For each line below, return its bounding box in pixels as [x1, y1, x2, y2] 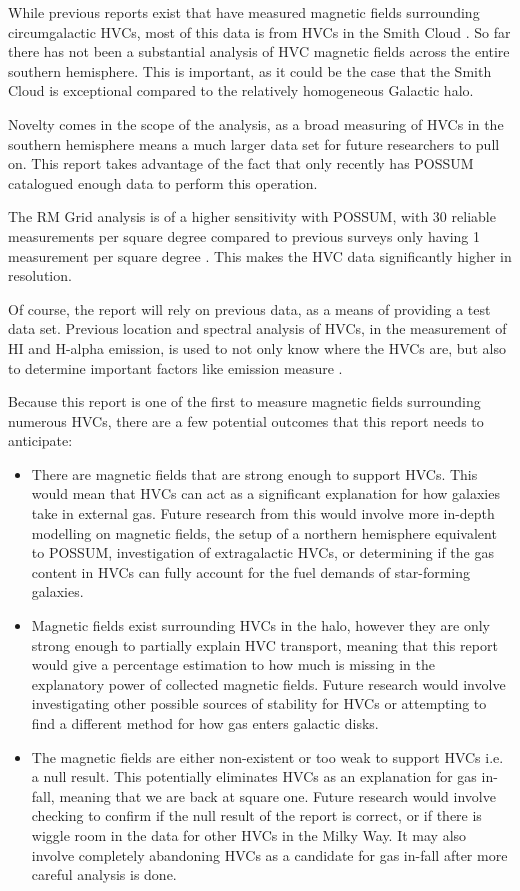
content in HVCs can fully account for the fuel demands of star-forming [31, 561, 471, 582]
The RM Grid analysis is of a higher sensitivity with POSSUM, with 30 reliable [8, 206, 496, 227]
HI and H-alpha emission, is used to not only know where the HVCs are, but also [8, 337, 506, 358]
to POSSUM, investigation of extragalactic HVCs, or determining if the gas [31, 542, 494, 563]
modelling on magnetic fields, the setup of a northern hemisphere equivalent [31, 522, 497, 543]
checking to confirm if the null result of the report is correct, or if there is [31, 805, 482, 826]
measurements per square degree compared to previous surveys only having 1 [8, 225, 481, 246]
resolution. [8, 265, 72, 286]
